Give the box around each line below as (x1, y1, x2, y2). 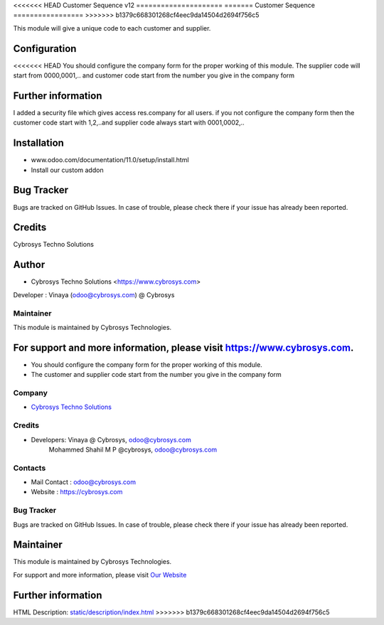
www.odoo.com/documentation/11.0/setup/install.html (31, 156, 189, 164)
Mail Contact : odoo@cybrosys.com (31, 478, 137, 486)
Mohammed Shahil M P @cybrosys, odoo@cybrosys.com (48, 445, 218, 454)
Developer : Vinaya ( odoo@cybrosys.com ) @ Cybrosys (13, 290, 175, 299)
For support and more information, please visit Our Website (13, 570, 187, 579)
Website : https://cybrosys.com (31, 488, 123, 496)
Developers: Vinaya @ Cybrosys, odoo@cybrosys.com (31, 435, 192, 444)
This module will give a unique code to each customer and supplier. (13, 23, 211, 32)
